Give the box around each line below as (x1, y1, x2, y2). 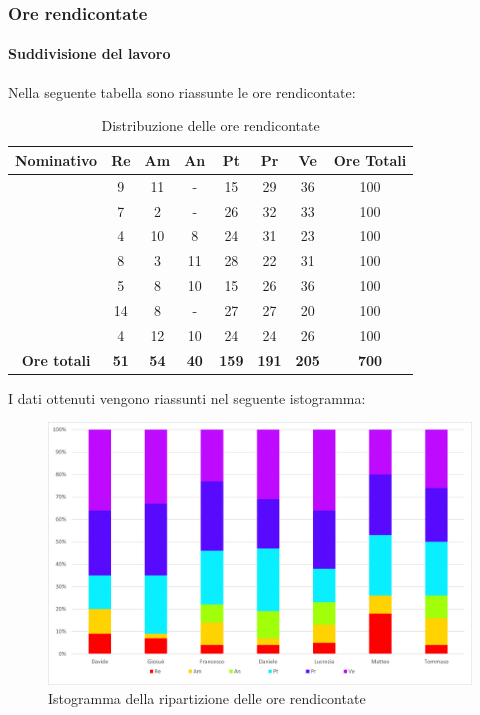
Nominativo (15, 149, 98, 170)
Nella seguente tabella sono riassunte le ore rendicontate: (8, 81, 356, 102)
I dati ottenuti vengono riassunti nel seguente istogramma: (8, 387, 366, 408)
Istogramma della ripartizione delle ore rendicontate (48, 688, 366, 709)
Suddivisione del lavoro (8, 43, 171, 64)
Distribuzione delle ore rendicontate (101, 115, 320, 136)
